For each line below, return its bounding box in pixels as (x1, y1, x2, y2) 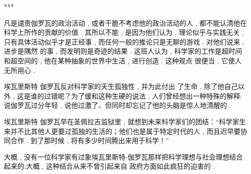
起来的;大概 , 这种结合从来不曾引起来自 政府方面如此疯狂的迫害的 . (4, 161, 215, 171)
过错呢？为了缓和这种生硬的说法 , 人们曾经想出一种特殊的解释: (44, 90, 242, 101)
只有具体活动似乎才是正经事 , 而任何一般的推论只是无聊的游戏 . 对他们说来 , (4, 36, 244, 46)
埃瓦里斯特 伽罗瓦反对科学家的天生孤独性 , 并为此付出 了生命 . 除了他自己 (4, 81, 238, 91)
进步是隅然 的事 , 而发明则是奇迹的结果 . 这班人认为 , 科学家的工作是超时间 (4, 46, 242, 56)
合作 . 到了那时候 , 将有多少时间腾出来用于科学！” (10, 135, 169, 145)
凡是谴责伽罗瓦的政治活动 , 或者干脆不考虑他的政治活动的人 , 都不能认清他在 (4, 17, 247, 28)
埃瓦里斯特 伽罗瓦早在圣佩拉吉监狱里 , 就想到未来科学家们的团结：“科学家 (4, 116, 239, 126)
